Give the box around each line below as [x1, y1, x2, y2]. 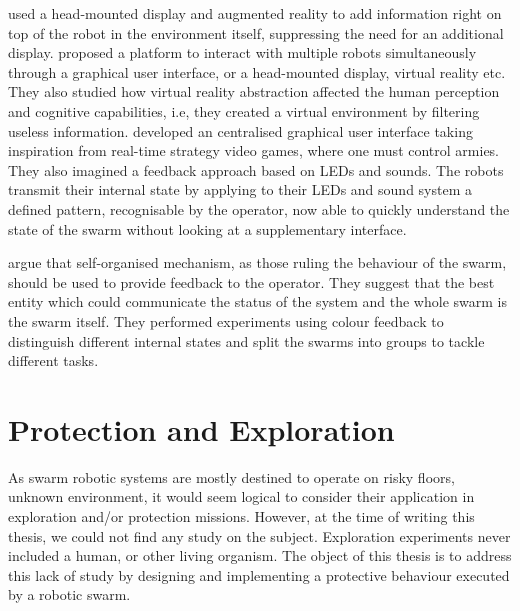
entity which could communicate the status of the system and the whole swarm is [8, 291, 507, 312]
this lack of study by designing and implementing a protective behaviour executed [8, 564, 510, 585]
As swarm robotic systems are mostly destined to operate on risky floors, [8, 466, 455, 487]
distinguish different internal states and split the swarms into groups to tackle [8, 330, 485, 351]
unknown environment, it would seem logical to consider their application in [8, 486, 475, 507]
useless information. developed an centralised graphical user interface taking [8, 120, 473, 141]
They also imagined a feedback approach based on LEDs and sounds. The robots [8, 159, 504, 180]
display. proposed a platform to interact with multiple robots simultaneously [8, 42, 477, 63]
